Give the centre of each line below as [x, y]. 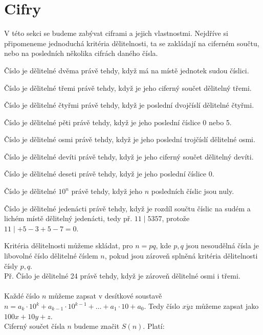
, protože [176, 218]
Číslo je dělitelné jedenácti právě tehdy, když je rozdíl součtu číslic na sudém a [127, 208]
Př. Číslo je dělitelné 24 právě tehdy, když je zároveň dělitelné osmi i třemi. [122, 276]
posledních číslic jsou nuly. [193, 191]
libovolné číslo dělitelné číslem [51, 256]
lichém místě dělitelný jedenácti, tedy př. [68, 218]
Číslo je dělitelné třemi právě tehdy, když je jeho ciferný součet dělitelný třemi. [128, 87]
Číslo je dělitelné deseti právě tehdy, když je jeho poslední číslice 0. [109, 174]
